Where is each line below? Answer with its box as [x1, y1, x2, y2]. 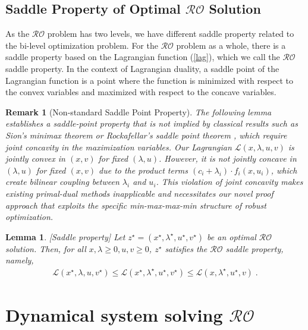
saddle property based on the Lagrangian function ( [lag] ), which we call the [5, 51, 280, 63]
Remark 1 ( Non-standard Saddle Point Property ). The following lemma [5, 105, 272, 118]
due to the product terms [99, 164, 188, 176]
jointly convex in [5, 152, 65, 165]
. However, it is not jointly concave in [159, 152, 297, 165]
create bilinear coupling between [5, 175, 120, 188]
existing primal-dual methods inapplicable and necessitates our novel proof [5, 187, 274, 199]
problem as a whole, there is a [176, 39, 286, 51]
